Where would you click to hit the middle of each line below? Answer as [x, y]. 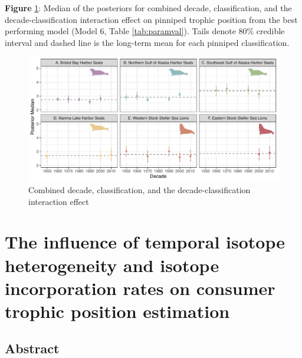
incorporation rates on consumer [140, 288]
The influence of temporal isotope [145, 242]
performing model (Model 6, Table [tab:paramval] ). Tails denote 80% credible [145, 31]
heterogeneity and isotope [112, 265]
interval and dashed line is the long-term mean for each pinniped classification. [147, 42]
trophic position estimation [117, 311]
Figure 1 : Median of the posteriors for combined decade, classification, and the [148, 8]
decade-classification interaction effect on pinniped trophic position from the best [151, 19]
